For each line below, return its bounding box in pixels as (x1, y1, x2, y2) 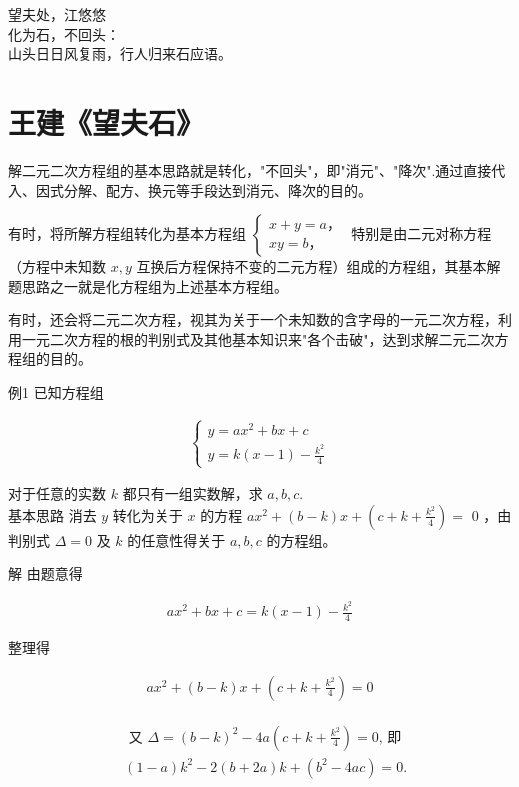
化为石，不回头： (8, 23, 120, 44)
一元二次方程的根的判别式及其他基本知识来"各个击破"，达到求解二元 (21, 328, 467, 349)
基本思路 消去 (8, 504, 97, 525)
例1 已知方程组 (8, 382, 104, 403)
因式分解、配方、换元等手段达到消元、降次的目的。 (35, 179, 372, 200)
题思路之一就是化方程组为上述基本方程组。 (8, 275, 288, 296)
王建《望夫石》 (8, 101, 205, 142)
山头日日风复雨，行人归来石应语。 (8, 43, 232, 64)
